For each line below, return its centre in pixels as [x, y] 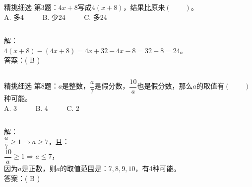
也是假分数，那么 [165, 86]
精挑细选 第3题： [31, 7]
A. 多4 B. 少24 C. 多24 [56, 17]
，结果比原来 [144, 7]
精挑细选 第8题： [31, 86]
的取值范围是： [84, 168]
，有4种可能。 [158, 168]
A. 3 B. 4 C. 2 [42, 108]
